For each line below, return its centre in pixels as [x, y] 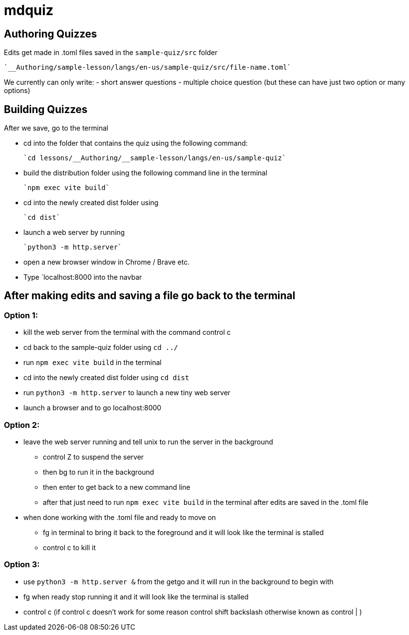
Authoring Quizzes [51, 34]
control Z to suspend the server [93, 457]
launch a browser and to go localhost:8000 [93, 408]
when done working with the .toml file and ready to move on [120, 517]
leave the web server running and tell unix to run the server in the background [148, 442]
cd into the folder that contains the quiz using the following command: [136, 143]
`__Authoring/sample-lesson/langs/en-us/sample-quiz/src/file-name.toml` [148, 67]
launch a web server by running [74, 232]
